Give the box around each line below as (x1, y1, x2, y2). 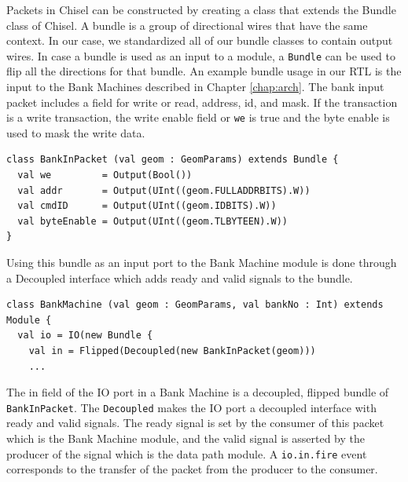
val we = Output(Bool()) (17, 170, 193, 181)
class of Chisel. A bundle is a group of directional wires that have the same (6, 16, 368, 33)
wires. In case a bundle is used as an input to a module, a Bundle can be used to (6, 47, 395, 64)
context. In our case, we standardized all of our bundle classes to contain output (6, 32, 393, 49)
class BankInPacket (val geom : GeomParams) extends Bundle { (6, 154, 339, 166)
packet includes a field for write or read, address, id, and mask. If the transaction (6, 93, 398, 110)
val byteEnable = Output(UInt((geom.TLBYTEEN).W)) (17, 215, 288, 227)
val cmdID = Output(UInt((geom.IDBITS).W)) (17, 200, 277, 212)
